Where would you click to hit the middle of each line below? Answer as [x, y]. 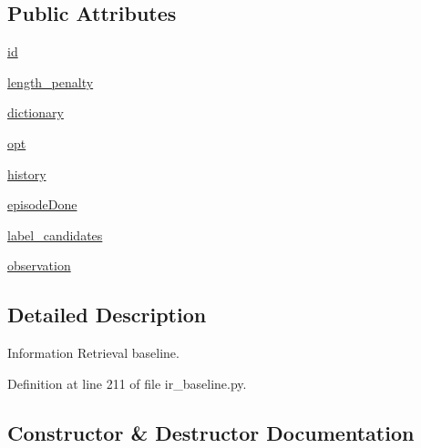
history [27, 173]
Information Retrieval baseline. [93, 353]
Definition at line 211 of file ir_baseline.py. [127, 383]
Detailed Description [107, 315]
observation [39, 265]
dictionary [36, 112]
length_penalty [51, 81]
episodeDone [42, 204]
